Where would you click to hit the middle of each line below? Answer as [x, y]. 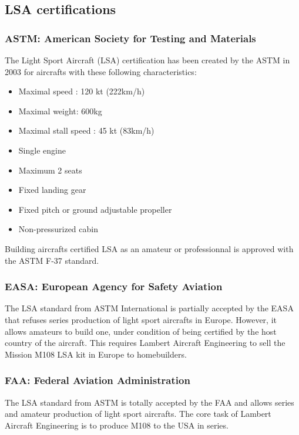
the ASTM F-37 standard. [52, 260]
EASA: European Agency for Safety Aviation [114, 286]
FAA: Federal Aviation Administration [98, 380]
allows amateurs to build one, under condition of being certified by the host [141, 331]
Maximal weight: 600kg [60, 111]
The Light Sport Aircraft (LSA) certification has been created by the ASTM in [147, 60]
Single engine [42, 150]
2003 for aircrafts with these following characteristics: [101, 71]
